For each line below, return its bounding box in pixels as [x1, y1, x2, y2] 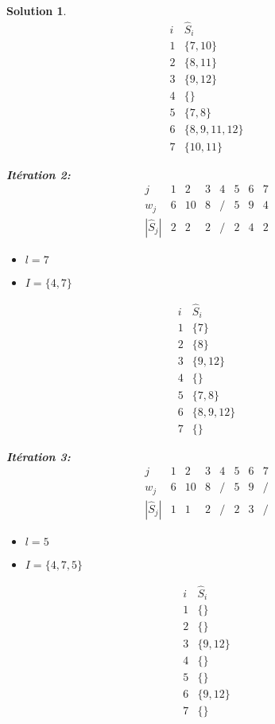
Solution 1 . [6, 2, 67, 18]
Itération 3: [6, 448, 71, 464]
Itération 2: [6, 166, 71, 182]
